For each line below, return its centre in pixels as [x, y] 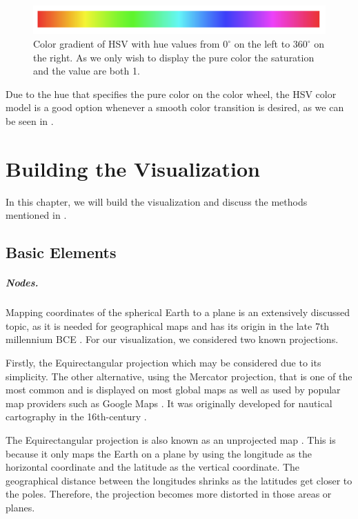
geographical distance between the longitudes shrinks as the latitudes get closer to [179, 480]
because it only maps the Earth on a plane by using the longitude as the [159, 453]
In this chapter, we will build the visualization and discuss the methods [157, 201]
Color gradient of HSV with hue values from [127, 43]
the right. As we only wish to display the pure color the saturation [174, 57]
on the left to [262, 43]
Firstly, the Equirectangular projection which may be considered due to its [163, 362]
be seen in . [30, 120]
